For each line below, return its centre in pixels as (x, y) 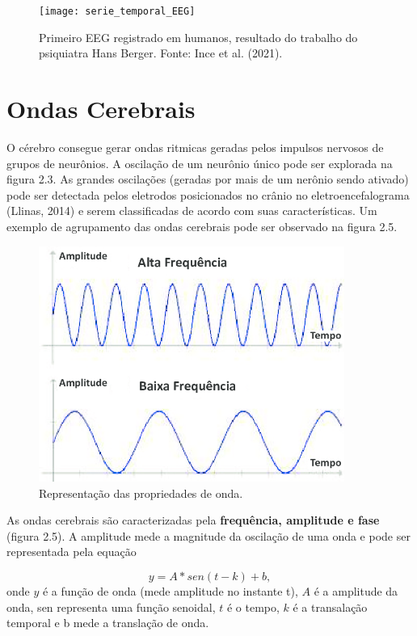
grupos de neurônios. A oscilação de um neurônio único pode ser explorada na (200, 163)
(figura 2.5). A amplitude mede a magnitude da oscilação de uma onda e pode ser (208, 535)
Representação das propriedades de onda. (141, 493)
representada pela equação (72, 552)
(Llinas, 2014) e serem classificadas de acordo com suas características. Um (192, 211)
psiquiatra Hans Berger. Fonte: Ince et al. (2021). (161, 53)
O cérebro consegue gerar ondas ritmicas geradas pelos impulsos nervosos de (195, 147)
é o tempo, (253, 607)
